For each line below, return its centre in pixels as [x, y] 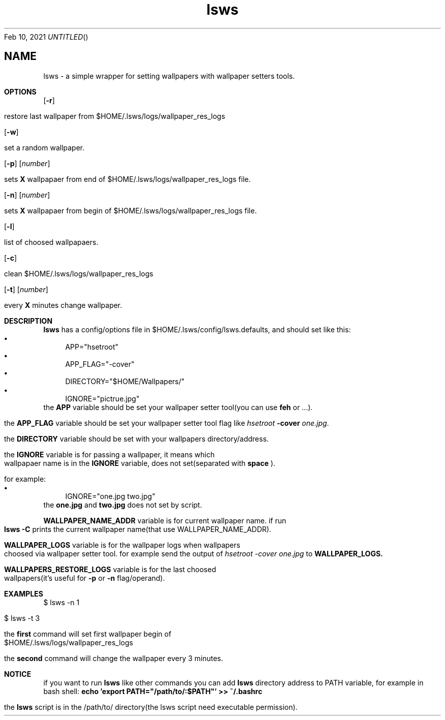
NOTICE [18, 674]
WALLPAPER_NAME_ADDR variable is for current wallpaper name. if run [165, 520]
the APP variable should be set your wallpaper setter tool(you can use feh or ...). [178, 407]
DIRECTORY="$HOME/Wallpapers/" [125, 381]
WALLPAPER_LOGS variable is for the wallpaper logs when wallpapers [122, 545]
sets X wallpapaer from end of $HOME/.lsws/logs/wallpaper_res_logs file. [128, 179]
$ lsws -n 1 [61, 602]
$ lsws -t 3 [22, 618]
